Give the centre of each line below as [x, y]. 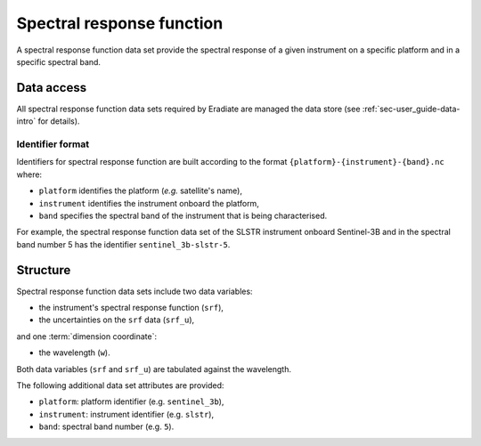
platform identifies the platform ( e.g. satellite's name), [140, 191]
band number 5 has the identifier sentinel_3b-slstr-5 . [123, 244]
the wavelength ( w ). [74, 353]
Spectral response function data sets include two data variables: [135, 291]
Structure [44, 270]
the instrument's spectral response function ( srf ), [131, 308]
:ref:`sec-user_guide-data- [411, 109]
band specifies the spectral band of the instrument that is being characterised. [183, 215]
